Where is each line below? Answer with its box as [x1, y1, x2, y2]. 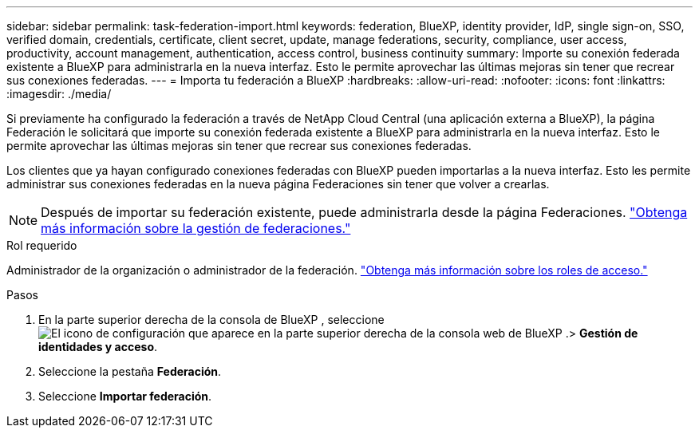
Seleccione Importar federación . [38, 389, 212, 403]
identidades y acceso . [38, 340, 158, 353]
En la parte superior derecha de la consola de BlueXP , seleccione [38, 313, 385, 326]
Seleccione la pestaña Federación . [38, 365, 222, 378]
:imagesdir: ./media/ [6, 87, 112, 101]
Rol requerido [6, 239, 77, 252]
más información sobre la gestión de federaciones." [41, 220, 351, 236]
